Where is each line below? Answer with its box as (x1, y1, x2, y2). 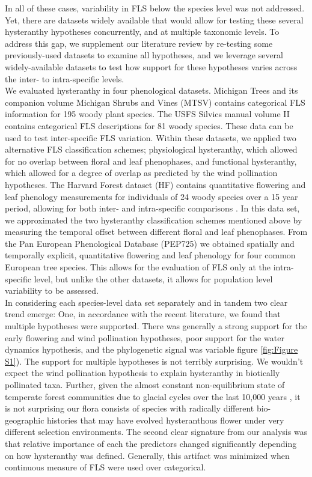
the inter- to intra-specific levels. (5, 72, 124, 85)
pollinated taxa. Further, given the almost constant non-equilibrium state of (5, 378, 285, 390)
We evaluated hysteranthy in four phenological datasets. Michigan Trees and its (5, 84, 298, 97)
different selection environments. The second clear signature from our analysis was (5, 425, 308, 438)
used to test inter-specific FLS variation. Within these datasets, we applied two (5, 131, 296, 144)
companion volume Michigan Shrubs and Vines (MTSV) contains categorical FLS (5, 96, 305, 108)
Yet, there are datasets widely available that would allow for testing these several (5, 13, 304, 26)
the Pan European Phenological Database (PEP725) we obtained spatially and (5, 237, 295, 249)
